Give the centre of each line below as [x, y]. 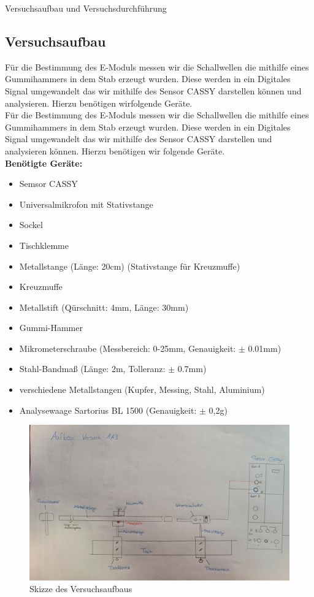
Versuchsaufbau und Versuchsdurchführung [86, 8]
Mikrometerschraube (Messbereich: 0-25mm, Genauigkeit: [128, 348]
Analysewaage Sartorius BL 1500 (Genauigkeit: [108, 410]
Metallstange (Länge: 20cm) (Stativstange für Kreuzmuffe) [130, 266]
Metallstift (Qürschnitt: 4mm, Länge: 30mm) [104, 307]
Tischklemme [44, 245]
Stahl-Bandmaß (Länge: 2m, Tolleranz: [92, 369]
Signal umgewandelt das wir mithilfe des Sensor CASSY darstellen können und [153, 90]
